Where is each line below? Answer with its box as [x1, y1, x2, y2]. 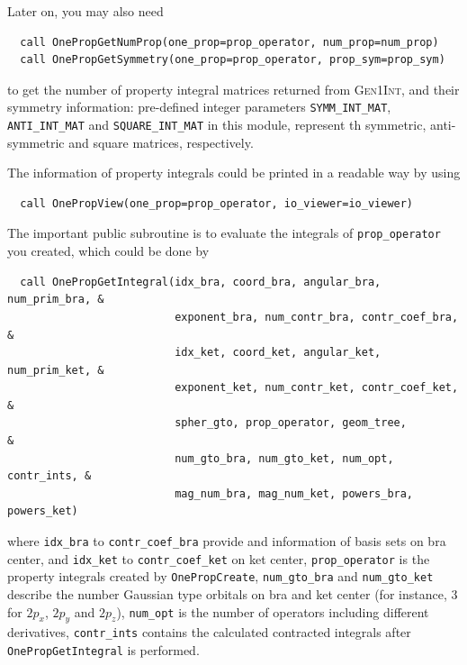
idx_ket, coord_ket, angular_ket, [175, 346, 382, 360]
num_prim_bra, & [7, 293, 104, 306]
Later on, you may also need [7, 2, 164, 20]
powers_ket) [7, 505, 78, 518]
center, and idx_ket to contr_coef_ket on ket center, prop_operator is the [7, 549, 430, 568]
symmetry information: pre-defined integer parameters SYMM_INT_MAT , [7, 97, 391, 116]
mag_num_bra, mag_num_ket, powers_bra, [175, 487, 414, 500]
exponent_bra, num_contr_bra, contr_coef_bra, [175, 310, 459, 323]
